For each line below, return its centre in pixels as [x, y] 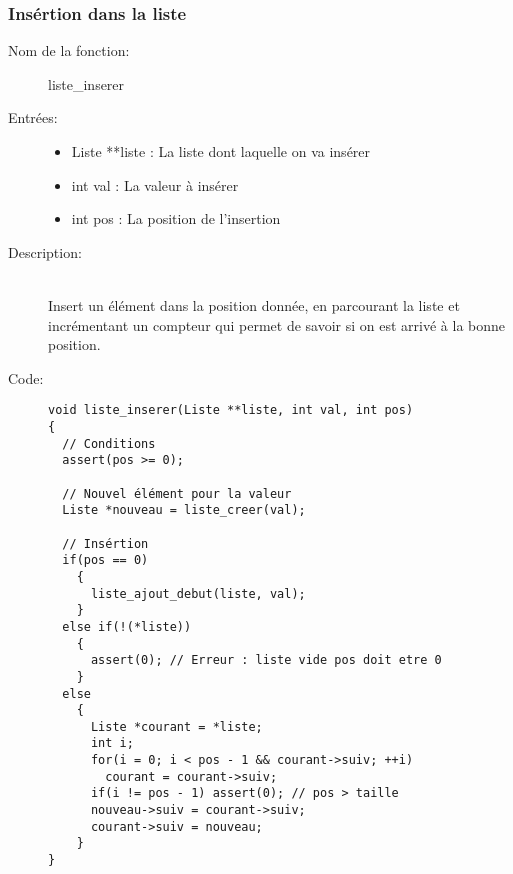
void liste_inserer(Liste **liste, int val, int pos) [231, 410]
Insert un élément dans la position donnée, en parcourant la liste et [254, 304]
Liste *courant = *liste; [176, 726]
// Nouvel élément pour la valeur [177, 493]
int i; [112, 743]
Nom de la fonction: [69, 50]
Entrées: [33, 117]
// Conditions [109, 443]
